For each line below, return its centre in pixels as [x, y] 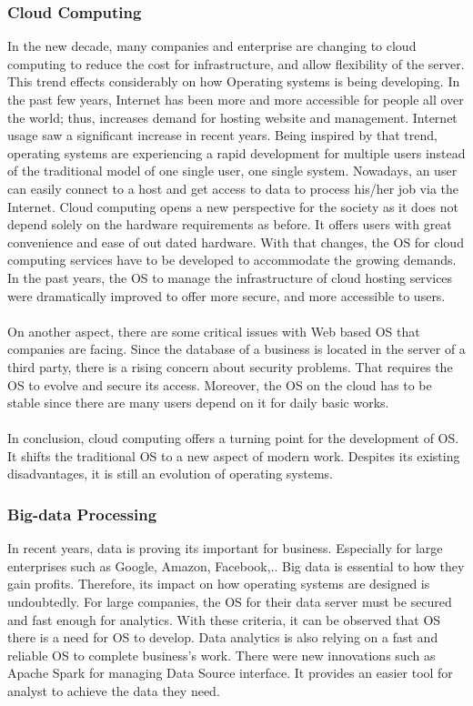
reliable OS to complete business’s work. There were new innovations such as [221, 655]
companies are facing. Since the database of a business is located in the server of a [236, 349]
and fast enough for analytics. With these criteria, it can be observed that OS [224, 619]
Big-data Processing [82, 514]
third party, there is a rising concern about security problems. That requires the [230, 366]
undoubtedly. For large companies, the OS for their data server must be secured [230, 602]
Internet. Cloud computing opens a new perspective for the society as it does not [233, 206]
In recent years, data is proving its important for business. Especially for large [225, 548]
